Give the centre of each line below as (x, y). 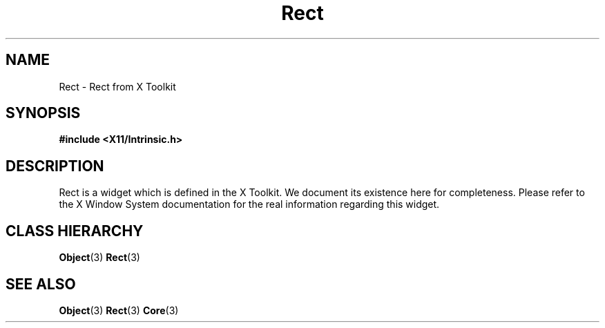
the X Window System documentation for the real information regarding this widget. (249, 204)
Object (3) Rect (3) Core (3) (119, 310)
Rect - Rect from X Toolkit (117, 86)
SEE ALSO (41, 284)
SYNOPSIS (43, 113)
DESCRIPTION (55, 166)
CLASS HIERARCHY (75, 231)
